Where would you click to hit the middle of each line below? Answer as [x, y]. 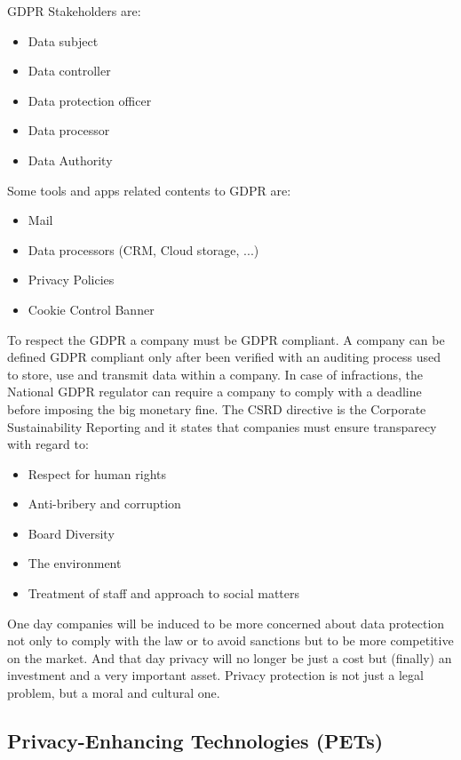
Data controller [69, 71]
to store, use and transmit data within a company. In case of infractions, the [215, 374]
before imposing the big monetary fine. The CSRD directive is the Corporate [217, 408]
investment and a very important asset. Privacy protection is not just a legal [215, 675]
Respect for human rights [97, 473]
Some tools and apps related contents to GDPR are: [149, 190]
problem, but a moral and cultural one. [114, 693]
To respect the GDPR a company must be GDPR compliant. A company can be [226, 339]
